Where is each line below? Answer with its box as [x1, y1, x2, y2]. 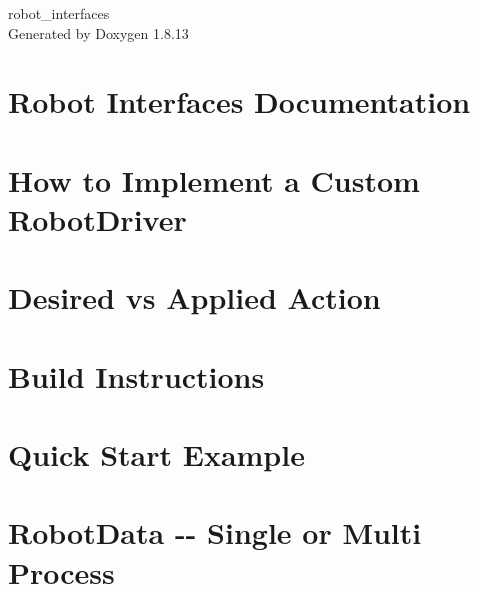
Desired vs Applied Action [8, 277, 381, 318]
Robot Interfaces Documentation [8, 81, 471, 122]
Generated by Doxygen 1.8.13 [8, 22, 189, 43]
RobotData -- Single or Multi [8, 512, 422, 553]
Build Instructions [8, 355, 265, 396]
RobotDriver [8, 198, 187, 239]
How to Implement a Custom [8, 159, 420, 200]
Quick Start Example [8, 434, 305, 475]
